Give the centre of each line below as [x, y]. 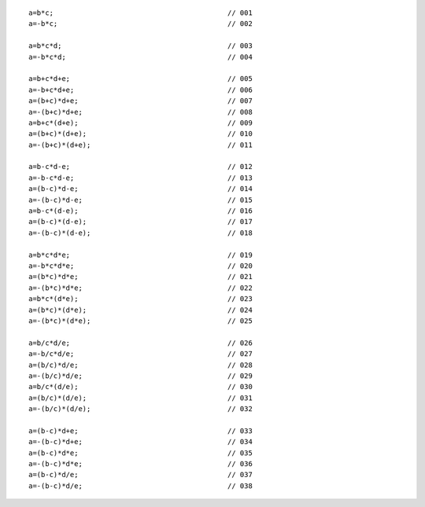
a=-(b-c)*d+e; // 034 [141, 442]
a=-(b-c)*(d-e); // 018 [141, 233]
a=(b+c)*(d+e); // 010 [141, 134]
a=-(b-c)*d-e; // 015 [141, 200]
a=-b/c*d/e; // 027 [141, 354]
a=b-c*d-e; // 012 [141, 167]
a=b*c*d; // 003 [141, 46]
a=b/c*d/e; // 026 [141, 343]
